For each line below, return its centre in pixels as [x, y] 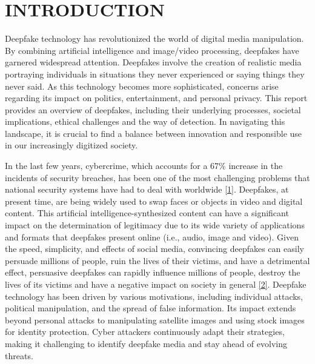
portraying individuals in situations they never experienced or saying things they [155, 74]
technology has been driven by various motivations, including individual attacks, [154, 296]
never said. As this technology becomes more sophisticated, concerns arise [142, 86]
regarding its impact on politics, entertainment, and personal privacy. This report [156, 98]
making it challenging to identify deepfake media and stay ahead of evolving [146, 343]
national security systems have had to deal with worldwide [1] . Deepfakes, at [147, 189]
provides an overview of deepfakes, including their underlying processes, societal [153, 109]
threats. [19, 355]
